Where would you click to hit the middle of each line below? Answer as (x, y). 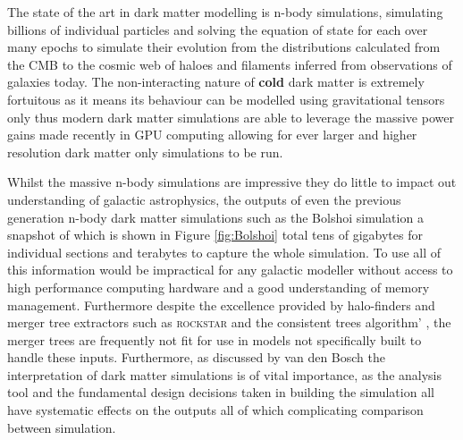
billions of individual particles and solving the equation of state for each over (218, 29)
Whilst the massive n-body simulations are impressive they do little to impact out (232, 182)
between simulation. (62, 427)
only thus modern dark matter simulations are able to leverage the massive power (231, 117)
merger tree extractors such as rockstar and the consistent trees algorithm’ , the (229, 322)
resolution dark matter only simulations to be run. (145, 152)
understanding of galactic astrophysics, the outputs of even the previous (204, 199)
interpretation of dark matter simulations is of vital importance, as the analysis (225, 374)
